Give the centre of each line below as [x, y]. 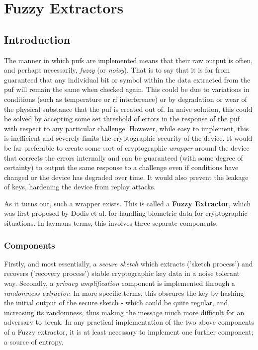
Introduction [37, 39]
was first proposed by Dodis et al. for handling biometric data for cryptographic [126, 213]
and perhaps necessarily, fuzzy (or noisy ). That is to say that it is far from [117, 70]
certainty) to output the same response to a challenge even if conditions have [121, 167]
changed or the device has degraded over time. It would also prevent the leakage [126, 177]
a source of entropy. [34, 341]
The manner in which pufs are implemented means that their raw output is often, [129, 60]
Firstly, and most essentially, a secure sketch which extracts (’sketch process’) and [129, 263]
